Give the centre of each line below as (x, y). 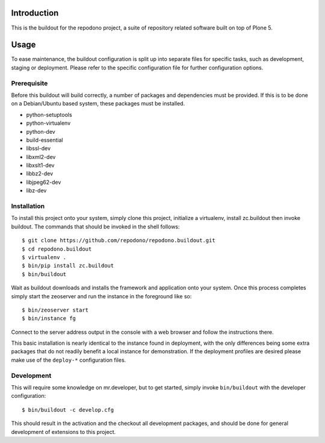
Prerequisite (29, 83)
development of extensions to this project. (63, 432)
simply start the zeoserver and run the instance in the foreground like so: (101, 296)
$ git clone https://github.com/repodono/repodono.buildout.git (119, 240)
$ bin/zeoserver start (55, 310)
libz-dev (36, 190)
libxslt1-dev (40, 165)
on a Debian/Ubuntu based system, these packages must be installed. (98, 104)
